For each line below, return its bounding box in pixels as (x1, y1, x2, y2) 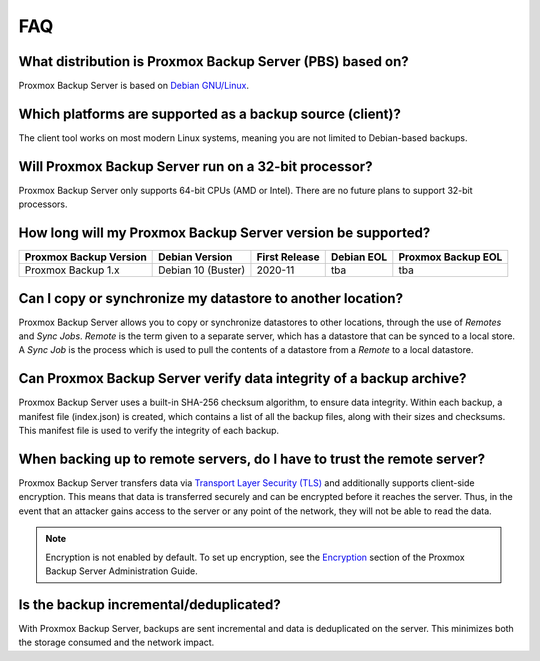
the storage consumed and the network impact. (18, 636, 215, 649)
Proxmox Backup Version (24, 250, 147, 264)
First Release (256, 250, 320, 264)
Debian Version (158, 250, 233, 264)
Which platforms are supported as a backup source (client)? (18, 105, 402, 122)
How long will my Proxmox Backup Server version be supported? (18, 225, 431, 242)
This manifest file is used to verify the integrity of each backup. (18, 425, 280, 437)
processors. (18, 198, 69, 210)
